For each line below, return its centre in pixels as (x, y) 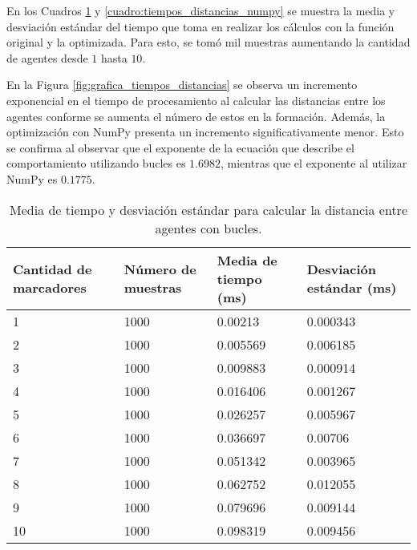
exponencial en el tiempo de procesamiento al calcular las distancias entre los (196, 100)
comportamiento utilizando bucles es (96, 163)
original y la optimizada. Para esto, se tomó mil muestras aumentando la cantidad (208, 42)
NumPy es (32, 178)
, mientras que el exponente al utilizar (314, 163)
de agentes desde (47, 57)
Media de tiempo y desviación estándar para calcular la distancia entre (208, 209)
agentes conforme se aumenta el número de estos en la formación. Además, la (196, 116)
